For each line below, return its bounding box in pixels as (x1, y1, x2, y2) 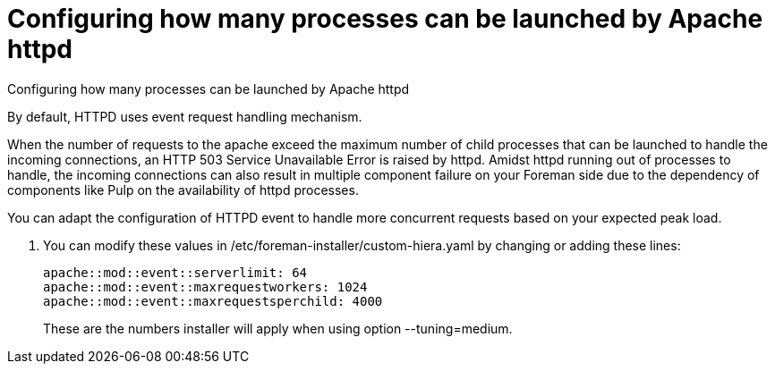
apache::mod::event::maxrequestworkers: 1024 (43, 279, 368, 294)
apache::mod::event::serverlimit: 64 (43, 265, 308, 280)
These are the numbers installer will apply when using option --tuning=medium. (43, 320, 513, 336)
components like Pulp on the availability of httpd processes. (7, 181, 359, 198)
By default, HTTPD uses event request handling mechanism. (7, 108, 362, 124)
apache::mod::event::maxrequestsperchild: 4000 (43, 293, 383, 308)
